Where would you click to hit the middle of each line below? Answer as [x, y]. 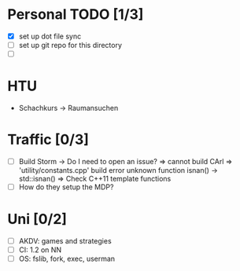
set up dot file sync [50, 36]
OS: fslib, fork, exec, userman [67, 259]
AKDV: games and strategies [65, 241]
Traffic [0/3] [48, 140]
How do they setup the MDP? [66, 187]
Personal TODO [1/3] [76, 15]
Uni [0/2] [37, 220]
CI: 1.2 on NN [40, 250]
